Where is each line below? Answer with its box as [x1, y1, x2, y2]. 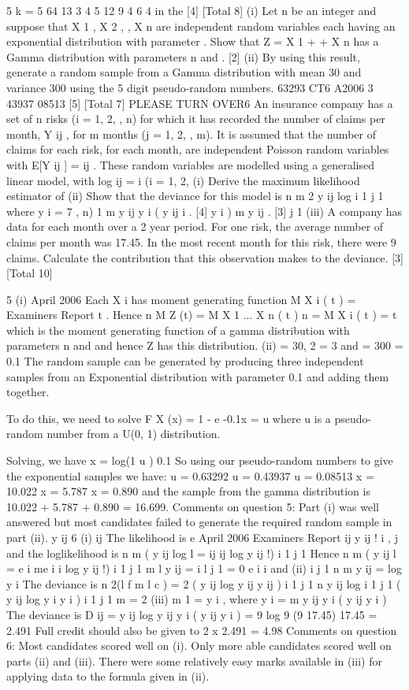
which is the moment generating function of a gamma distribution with [6, 321, 350, 338]
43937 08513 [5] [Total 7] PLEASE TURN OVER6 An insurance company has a [6, 95, 393, 111]
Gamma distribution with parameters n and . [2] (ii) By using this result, [6, 48, 360, 65]
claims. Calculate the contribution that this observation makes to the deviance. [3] [6, 249, 403, 265]
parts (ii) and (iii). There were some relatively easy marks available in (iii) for [6, 652, 382, 669]
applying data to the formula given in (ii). [6, 668, 210, 684]
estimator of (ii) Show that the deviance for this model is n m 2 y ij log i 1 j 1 [6, 187, 384, 204]
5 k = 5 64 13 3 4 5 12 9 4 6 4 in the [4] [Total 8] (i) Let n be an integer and [6, 2, 377, 18]
